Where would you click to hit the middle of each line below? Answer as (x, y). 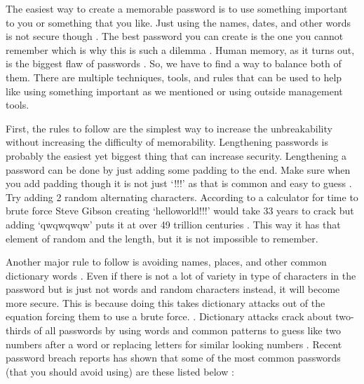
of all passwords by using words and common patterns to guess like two (187, 330)
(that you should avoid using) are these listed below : (120, 371)
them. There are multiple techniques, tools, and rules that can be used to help (174, 77)
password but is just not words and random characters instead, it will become (173, 289)
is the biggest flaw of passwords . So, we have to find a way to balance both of (174, 63)
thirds (18, 330)
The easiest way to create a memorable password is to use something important (177, 8)
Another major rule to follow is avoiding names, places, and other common (166, 262)
